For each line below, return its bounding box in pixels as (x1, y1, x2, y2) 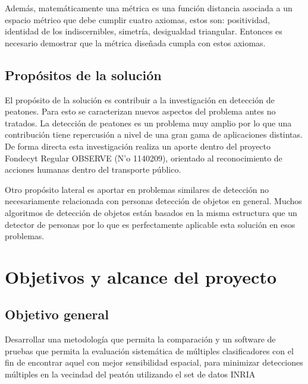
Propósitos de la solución (5, 65, 162, 84)
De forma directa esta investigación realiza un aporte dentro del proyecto (5, 139, 271, 152)
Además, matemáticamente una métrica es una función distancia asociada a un (5, 2, 293, 14)
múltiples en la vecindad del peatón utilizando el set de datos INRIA (5, 368, 256, 380)
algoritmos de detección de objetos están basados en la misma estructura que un (5, 206, 297, 218)
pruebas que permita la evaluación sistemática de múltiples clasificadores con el (5, 344, 294, 357)
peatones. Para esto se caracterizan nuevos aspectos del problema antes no (5, 105, 276, 118)
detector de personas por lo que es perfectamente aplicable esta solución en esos (5, 218, 296, 230)
